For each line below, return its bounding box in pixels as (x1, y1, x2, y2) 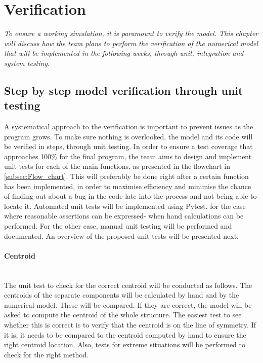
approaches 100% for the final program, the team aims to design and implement (4, 151, 252, 161)
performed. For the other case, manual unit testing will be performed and (4, 221, 232, 231)
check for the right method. (4, 349, 89, 359)
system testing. (4, 57, 50, 68)
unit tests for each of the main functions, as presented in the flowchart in (4, 161, 230, 171)
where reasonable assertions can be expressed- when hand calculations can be (4, 210, 244, 221)
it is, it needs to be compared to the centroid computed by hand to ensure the (4, 329, 246, 340)
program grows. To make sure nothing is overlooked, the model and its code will (4, 131, 253, 141)
